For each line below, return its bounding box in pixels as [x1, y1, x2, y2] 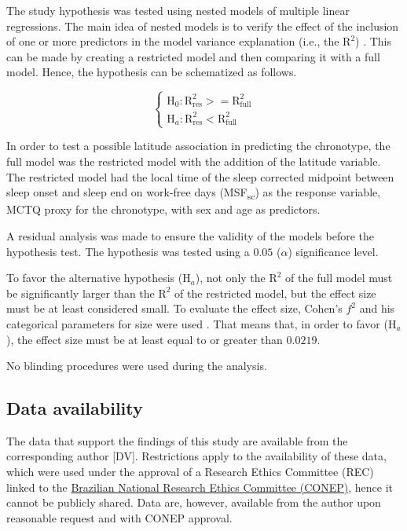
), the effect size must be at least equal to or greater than [6, 331, 283, 347]
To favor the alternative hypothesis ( [6, 269, 183, 286]
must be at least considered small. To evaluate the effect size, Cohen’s [6, 300, 343, 317]
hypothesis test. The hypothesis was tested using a [6, 243, 250, 259]
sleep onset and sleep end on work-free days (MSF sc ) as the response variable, [6, 184, 381, 203]
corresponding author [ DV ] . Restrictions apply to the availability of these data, [6, 448, 387, 464]
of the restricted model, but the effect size [174, 284, 376, 301]
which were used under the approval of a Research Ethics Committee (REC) [6, 463, 374, 480]
